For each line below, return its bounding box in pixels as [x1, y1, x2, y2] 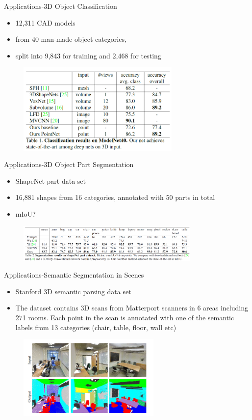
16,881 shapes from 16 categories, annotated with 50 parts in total [15, 192, 215, 202]
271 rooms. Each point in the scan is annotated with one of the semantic [15, 312, 234, 322]
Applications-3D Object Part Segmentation [4, 159, 134, 169]
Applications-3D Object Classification [4, 1, 117, 11]
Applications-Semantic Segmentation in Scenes [4, 270, 144, 280]
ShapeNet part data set [15, 175, 86, 186]
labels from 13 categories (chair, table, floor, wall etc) [15, 322, 176, 332]
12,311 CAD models [15, 17, 76, 28]
